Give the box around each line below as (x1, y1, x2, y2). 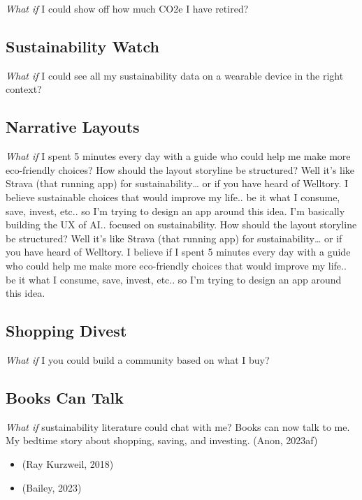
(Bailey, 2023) (22, 480, 82, 494)
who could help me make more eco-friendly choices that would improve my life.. (6, 258, 347, 272)
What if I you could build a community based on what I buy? (6, 352, 270, 367)
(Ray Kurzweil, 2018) (22, 456, 114, 471)
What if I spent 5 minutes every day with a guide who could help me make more (6, 149, 351, 163)
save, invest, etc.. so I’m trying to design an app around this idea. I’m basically (6, 203, 345, 218)
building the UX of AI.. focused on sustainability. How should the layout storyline (6, 217, 357, 232)
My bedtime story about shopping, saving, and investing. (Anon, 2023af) (6, 433, 318, 448)
